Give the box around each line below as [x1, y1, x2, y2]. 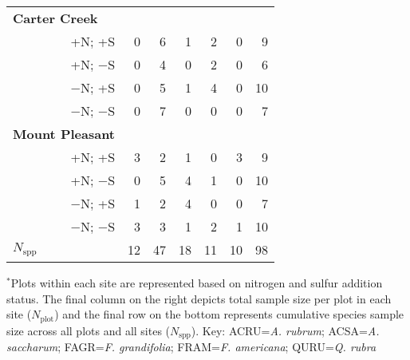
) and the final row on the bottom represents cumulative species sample [54, 306, 404, 322]
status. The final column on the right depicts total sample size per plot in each [6, 290, 392, 307]
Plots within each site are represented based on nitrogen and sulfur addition [10, 275, 383, 291]
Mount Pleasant [13, 125, 116, 143]
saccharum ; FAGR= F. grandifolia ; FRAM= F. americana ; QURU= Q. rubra [6, 338, 376, 355]
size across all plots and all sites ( [6, 322, 171, 338]
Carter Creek [13, 9, 98, 27]
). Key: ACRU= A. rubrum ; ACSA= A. [191, 322, 380, 338]
